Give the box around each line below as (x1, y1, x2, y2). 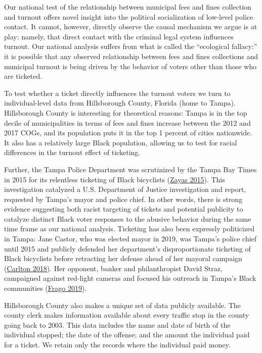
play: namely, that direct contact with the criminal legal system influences (4, 31, 234, 41)
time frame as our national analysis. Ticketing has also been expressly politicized (4, 223, 254, 234)
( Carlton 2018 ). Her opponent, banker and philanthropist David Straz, (4, 263, 223, 273)
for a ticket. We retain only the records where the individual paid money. (4, 339, 231, 349)
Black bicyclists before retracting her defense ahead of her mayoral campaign (4, 253, 242, 264)
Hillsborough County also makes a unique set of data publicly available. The (4, 299, 241, 310)
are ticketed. (4, 71, 42, 81)
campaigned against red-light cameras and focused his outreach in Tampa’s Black (4, 273, 256, 283)
